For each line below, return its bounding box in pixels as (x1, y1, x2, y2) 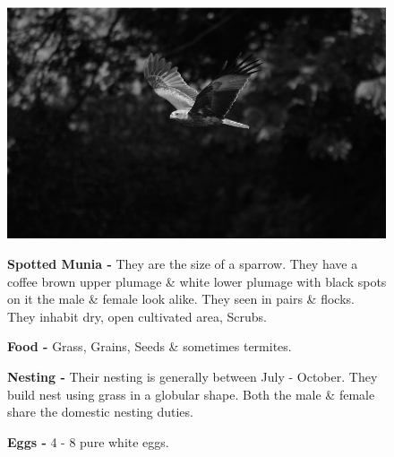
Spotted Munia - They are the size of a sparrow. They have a (7, 254, 358, 273)
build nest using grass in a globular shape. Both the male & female (7, 384, 375, 403)
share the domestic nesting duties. (7, 402, 193, 421)
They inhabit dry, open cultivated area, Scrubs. (7, 306, 267, 325)
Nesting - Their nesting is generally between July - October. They (7, 367, 378, 386)
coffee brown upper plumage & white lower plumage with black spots (7, 272, 387, 290)
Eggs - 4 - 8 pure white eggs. (7, 432, 169, 451)
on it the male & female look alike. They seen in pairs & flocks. (7, 289, 355, 308)
